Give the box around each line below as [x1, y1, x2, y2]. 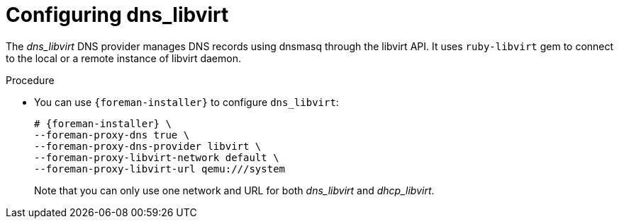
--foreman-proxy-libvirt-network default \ [34, 151, 279, 163]
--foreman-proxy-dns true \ [34, 129, 190, 141]
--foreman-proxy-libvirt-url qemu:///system [34, 163, 286, 175]
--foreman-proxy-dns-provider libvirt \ [34, 140, 262, 152]
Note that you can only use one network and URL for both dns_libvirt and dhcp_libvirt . [34, 184, 435, 196]
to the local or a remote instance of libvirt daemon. [6, 52, 241, 64]
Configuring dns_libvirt [6, 3, 229, 27]
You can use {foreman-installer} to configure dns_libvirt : [34, 95, 339, 108]
